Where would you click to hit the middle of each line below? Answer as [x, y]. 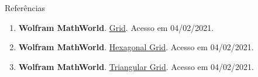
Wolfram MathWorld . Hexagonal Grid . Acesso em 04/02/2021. [136, 47]
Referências [25, 8]
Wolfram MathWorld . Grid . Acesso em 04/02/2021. [116, 27]
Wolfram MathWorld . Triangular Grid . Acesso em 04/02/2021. [136, 66]
